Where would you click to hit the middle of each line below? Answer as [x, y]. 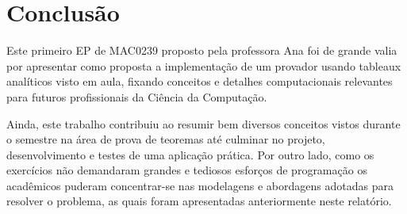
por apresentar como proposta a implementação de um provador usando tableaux [204, 65]
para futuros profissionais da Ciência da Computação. [137, 96]
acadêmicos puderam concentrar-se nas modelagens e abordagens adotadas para [200, 185]
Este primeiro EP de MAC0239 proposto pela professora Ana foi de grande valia [202, 50]
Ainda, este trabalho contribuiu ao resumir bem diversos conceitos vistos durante [203, 123]
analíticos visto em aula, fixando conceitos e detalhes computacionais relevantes [200, 81]
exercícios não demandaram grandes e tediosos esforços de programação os [187, 170]
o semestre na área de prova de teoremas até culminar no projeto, [166, 139]
